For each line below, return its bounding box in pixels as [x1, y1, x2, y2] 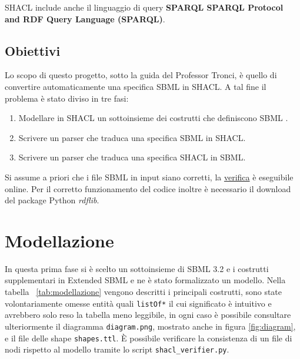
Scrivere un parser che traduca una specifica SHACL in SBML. [18, 151, 246, 163]
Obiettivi [5, 41, 61, 59]
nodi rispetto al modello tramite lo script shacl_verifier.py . [5, 343, 229, 355]
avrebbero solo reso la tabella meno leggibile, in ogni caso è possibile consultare [5, 308, 291, 321]
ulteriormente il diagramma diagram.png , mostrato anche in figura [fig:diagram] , [5, 320, 296, 332]
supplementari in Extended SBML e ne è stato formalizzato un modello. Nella [5, 274, 286, 286]
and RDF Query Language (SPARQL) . [5, 12, 165, 25]
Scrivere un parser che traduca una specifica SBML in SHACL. [18, 131, 246, 143]
